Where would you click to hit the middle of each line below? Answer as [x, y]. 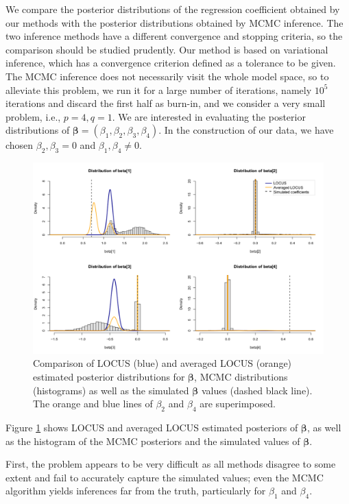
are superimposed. [238, 404]
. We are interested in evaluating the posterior [209, 116]
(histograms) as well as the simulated [111, 390]
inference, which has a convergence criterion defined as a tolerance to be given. [171, 63]
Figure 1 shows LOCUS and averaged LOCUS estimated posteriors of [152, 427]
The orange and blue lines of [93, 404]
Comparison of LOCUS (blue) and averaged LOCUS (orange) [163, 363]
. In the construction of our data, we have [246, 130]
